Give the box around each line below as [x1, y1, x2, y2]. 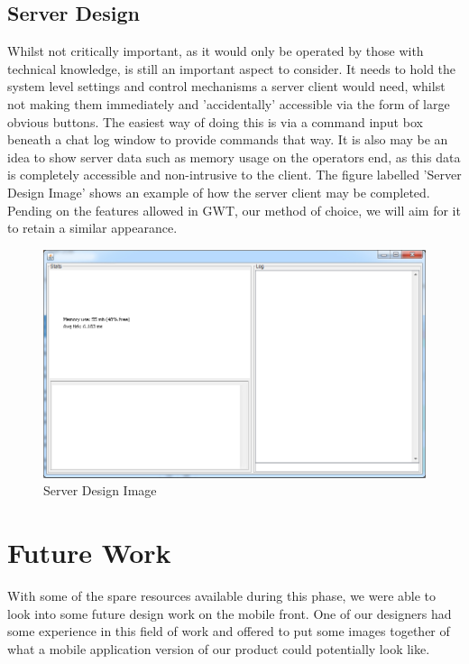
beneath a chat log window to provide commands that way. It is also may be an [7, 130, 448, 149]
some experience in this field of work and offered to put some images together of [7, 622, 450, 641]
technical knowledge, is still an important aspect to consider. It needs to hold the [7, 59, 456, 78]
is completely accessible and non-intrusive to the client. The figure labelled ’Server [7, 165, 462, 184]
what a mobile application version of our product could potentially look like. [7, 639, 430, 658]
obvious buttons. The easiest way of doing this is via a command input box [7, 112, 423, 131]
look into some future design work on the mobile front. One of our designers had [7, 604, 452, 622]
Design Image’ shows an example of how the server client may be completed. [7, 182, 430, 201]
